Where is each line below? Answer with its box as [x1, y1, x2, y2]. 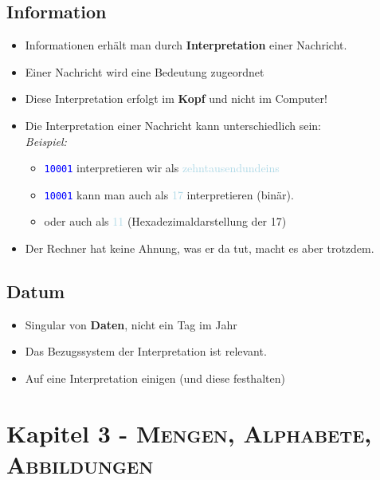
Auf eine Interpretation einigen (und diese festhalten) [25, 370, 285, 387]
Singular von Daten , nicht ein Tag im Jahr [25, 316, 237, 332]
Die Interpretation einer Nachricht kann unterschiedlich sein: [25, 116, 321, 133]
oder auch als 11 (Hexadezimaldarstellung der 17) [44, 213, 287, 230]
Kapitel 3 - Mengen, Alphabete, [6, 416, 372, 449]
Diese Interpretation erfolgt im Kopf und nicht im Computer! [25, 90, 327, 107]
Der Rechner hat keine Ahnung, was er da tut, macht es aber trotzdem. [25, 240, 374, 257]
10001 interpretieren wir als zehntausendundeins [44, 159, 280, 176]
